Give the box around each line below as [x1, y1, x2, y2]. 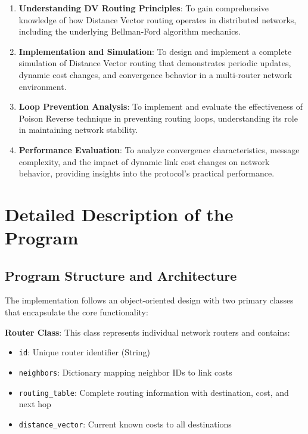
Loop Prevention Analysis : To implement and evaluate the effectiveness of [18, 100, 303, 113]
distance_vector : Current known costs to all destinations [18, 417, 232, 430]
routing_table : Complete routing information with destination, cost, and [18, 386, 289, 398]
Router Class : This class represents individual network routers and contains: [5, 325, 290, 338]
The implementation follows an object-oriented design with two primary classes [5, 294, 294, 306]
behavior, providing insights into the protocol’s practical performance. [18, 167, 275, 179]
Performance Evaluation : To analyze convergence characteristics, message [18, 143, 300, 156]
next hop [18, 398, 51, 410]
